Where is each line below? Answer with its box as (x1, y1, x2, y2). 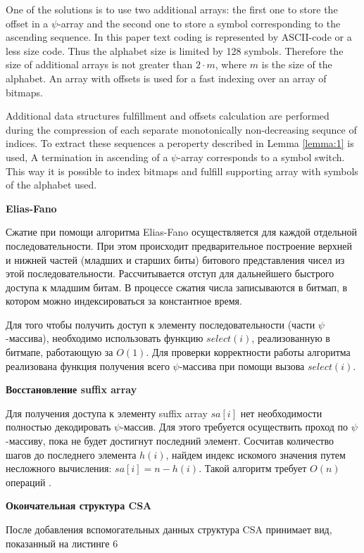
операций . (6, 474, 51, 489)
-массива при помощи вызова (179, 358, 305, 373)
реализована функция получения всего (6, 358, 170, 373)
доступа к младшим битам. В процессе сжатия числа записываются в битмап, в (6, 279, 348, 294)
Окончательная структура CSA (6, 498, 152, 513)
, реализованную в (251, 331, 330, 345)
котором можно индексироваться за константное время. (6, 293, 242, 308)
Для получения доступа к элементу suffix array (6, 405, 208, 420)
